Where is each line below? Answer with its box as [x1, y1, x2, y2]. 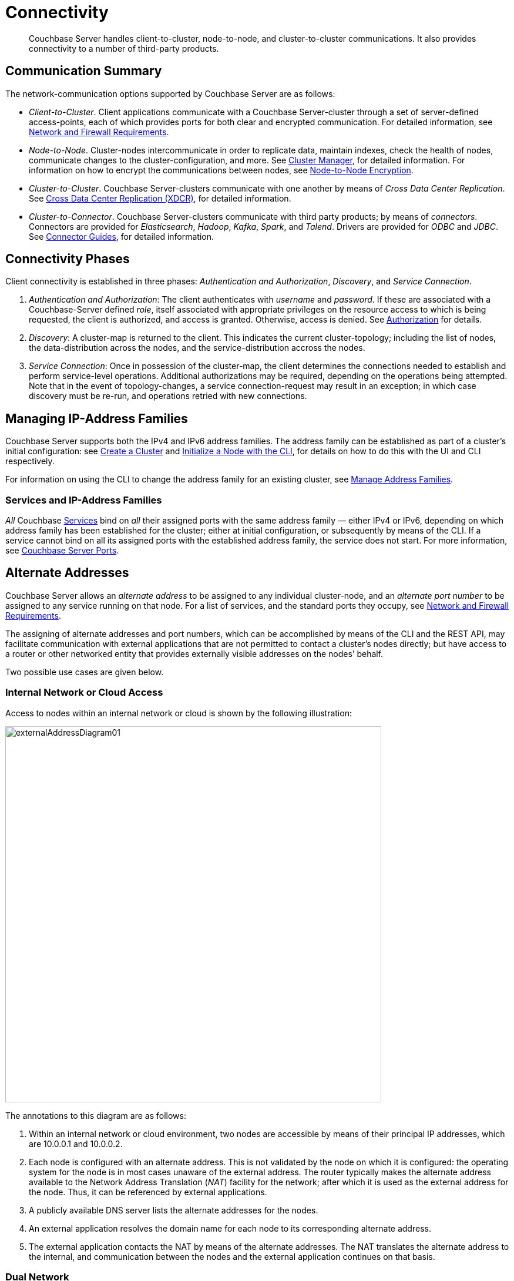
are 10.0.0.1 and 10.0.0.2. [29, 1138, 123, 1149]
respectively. [5, 456, 55, 467]
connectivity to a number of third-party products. [29, 43, 219, 53]
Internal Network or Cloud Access [5, 686, 163, 699]
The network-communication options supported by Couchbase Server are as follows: [5, 88, 335, 99]
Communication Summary [5, 63, 162, 79]
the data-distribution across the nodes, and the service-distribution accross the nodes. [29, 343, 365, 353]
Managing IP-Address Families [5, 411, 188, 426]
